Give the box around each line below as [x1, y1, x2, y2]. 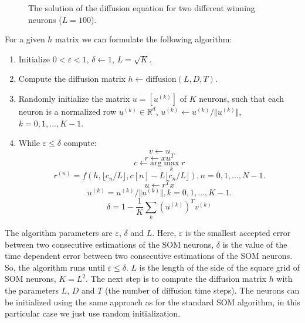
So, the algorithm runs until [5, 261, 105, 273]
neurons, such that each [199, 92, 284, 104]
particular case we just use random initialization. [5, 307, 181, 319]
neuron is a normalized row [18, 105, 117, 117]
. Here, [152, 226, 177, 238]
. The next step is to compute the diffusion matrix [86, 272, 266, 285]
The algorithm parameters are [5, 226, 113, 238]
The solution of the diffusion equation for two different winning [28, 2, 255, 14]
